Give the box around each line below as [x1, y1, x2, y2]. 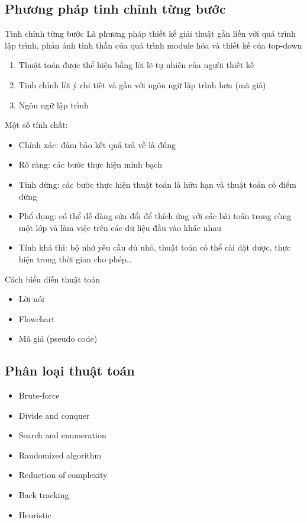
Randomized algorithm [18, 448, 102, 461]
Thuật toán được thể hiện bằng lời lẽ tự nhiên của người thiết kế [18, 59, 254, 71]
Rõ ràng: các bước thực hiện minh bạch [18, 158, 162, 171]
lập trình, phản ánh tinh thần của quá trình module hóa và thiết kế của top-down [5, 38, 302, 51]
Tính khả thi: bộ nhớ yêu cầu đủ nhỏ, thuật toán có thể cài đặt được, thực [18, 241, 291, 254]
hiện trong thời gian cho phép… [18, 252, 132, 265]
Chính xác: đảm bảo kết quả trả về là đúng [18, 138, 176, 150]
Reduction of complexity [18, 469, 108, 481]
